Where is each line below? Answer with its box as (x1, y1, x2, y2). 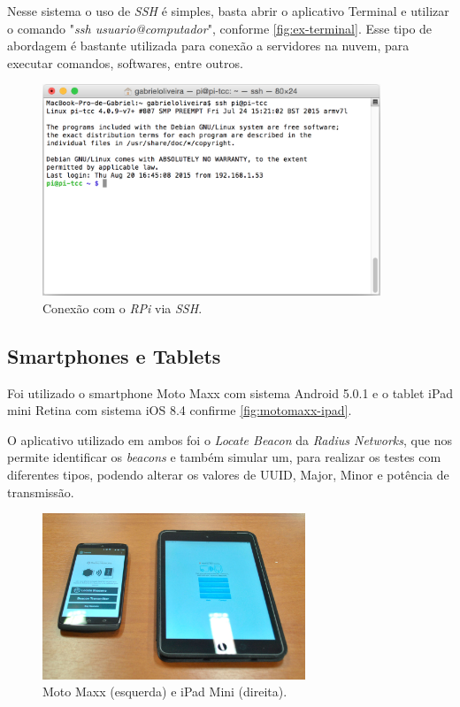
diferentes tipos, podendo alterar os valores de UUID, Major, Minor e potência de (7, 465, 449, 483)
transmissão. (7, 482, 74, 501)
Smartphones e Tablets (7, 342, 221, 369)
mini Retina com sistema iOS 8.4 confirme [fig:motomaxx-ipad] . (7, 401, 352, 419)
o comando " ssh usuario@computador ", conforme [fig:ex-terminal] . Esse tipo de (7, 19, 433, 37)
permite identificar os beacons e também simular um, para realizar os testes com (7, 448, 441, 466)
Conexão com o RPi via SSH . (42, 298, 203, 317)
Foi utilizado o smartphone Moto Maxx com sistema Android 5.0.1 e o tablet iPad (7, 383, 453, 402)
